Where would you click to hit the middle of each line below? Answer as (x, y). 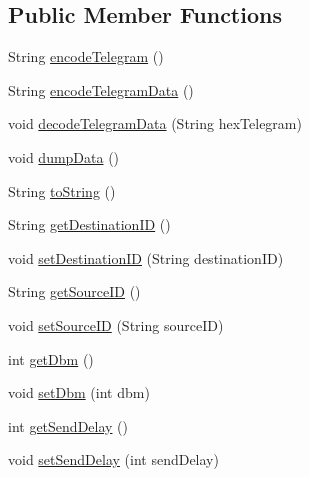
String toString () (62, 190)
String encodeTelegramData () (101, 89)
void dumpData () (64, 156)
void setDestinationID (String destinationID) (146, 257)
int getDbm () (51, 358)
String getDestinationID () (89, 224)
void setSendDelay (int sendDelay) (113, 459)
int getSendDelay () (68, 425)
